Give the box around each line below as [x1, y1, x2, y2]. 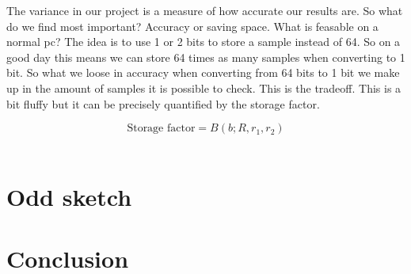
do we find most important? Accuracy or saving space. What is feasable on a [6, 17, 379, 34]
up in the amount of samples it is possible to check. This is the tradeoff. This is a [6, 79, 401, 96]
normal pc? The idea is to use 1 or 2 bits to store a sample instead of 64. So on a [6, 33, 401, 50]
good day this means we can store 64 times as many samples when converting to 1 [6, 48, 405, 65]
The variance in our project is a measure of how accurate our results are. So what [6, 2, 403, 18]
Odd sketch [6, 180, 132, 212]
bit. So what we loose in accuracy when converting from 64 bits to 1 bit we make [6, 64, 400, 81]
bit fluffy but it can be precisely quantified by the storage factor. [6, 95, 320, 112]
